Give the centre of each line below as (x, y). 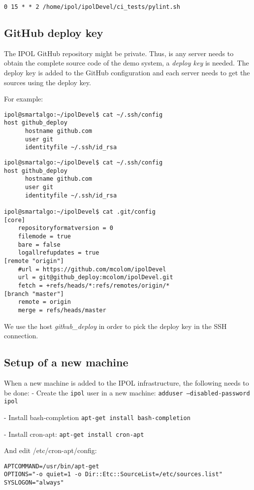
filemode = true (45, 237)
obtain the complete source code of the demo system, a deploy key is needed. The (127, 63)
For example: (24, 99)
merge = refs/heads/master (62, 310)
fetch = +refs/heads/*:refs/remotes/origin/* (94, 285)
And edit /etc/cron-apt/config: (50, 450)
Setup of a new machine (66, 362)
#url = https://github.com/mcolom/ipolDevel (92, 269)
